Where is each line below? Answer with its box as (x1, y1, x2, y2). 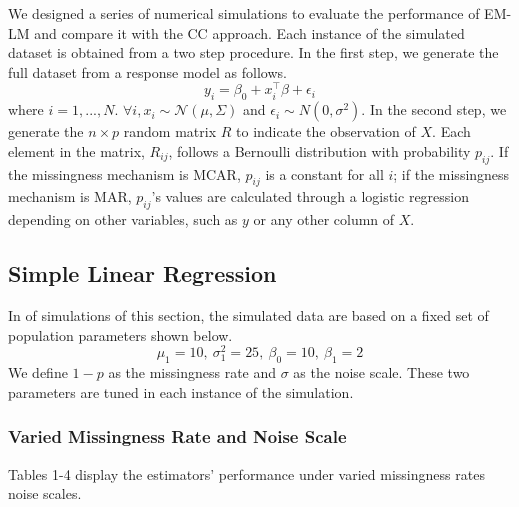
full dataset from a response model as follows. (8, 61, 287, 82)
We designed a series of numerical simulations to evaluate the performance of (8, 3, 480, 23)
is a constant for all (265, 163, 384, 184)
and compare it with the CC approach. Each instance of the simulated (34, 22, 465, 43)
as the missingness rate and (108, 362, 277, 383)
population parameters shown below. (8, 324, 233, 345)
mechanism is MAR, (8, 186, 132, 207)
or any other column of (253, 209, 395, 230)
